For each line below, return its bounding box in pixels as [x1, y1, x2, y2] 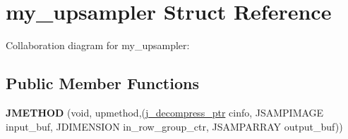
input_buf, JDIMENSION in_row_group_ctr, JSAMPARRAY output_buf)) [6, 119, 343, 133]
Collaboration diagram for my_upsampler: [6, 38, 190, 53]
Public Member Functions [6, 72, 199, 94]
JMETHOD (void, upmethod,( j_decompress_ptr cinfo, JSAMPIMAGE [6, 105, 324, 119]
